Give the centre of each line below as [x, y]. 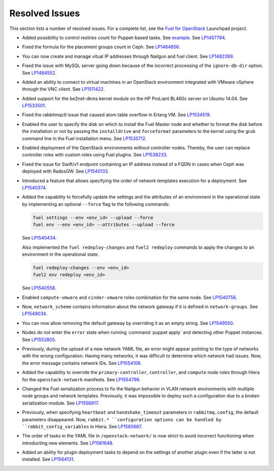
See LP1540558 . [39, 288]
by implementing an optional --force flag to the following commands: [96, 204]
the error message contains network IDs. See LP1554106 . [82, 363]
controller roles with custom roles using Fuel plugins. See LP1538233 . [95, 155]
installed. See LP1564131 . [48, 459]
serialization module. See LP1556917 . [60, 403]
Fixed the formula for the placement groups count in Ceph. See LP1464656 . [101, 47]
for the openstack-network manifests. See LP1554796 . [81, 379]
